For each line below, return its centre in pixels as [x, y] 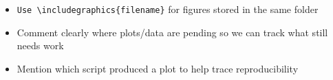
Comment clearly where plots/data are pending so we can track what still [172, 32]
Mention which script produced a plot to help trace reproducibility [158, 68]
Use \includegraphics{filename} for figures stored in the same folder [168, 9]
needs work [40, 45]
